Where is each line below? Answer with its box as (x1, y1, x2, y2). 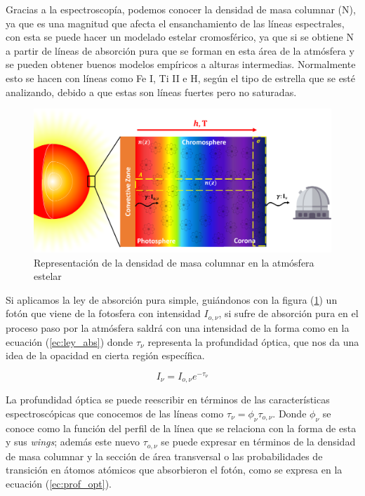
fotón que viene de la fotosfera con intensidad (6, 306, 201, 321)
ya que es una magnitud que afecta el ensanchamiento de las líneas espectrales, (6, 15, 345, 30)
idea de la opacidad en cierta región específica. (6, 348, 205, 363)
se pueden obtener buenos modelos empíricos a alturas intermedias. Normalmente (6, 57, 356, 72)
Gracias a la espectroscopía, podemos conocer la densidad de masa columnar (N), (6, 2, 356, 16)
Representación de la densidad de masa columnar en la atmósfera (34, 255, 314, 269)
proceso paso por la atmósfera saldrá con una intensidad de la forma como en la (6, 320, 350, 335)
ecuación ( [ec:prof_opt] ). (6, 476, 112, 490)
